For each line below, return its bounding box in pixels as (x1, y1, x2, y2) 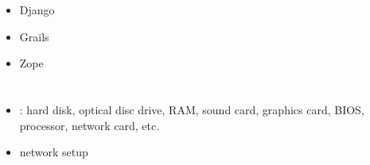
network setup (19, 144, 88, 160)
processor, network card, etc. (19, 117, 160, 133)
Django (19, 2, 55, 18)
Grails (19, 28, 49, 44)
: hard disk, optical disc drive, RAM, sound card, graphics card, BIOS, (19, 102, 364, 118)
